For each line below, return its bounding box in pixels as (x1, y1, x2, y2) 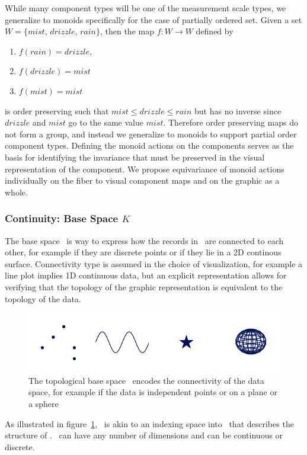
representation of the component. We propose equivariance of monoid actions (5, 162, 284, 175)
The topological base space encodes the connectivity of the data (28, 374, 264, 386)
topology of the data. (5, 292, 81, 305)
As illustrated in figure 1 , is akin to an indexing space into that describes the (5, 417, 294, 430)
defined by (196, 25, 234, 37)
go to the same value (68, 116, 143, 129)
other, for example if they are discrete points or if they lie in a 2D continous (5, 246, 282, 258)
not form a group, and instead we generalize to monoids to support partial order (5, 127, 297, 140)
